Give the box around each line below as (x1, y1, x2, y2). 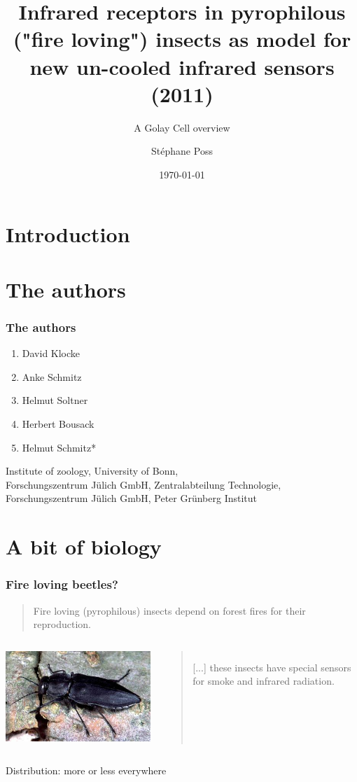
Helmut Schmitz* (22, 440, 97, 454)
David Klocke (22, 346, 80, 361)
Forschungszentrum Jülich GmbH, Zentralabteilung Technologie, (6, 477, 281, 491)
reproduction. (33, 617, 91, 631)
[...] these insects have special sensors (192, 659, 351, 674)
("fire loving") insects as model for (13, 25, 351, 53)
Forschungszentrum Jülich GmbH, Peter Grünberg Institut (6, 491, 258, 505)
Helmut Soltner (22, 393, 88, 407)
